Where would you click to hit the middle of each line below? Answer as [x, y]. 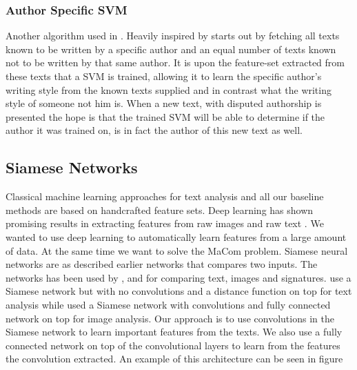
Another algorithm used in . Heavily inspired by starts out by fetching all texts [173, 36]
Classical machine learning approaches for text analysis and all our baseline [165, 196]
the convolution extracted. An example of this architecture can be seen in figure [174, 359]
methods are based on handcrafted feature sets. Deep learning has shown [160, 210]
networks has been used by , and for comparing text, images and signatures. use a [178, 277]
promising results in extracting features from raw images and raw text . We [165, 223]
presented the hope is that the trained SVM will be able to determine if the [165, 116]
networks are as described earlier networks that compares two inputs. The [162, 264]
